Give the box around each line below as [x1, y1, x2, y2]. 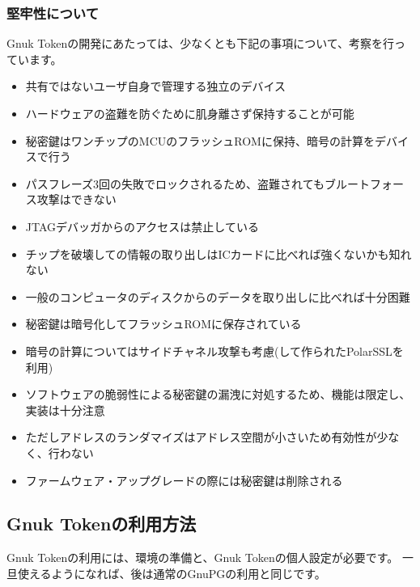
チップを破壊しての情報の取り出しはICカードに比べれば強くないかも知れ [25, 245, 412, 262]
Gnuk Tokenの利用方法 [6, 511, 197, 536]
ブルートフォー [324, 175, 404, 192]
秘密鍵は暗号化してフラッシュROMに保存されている [25, 315, 302, 332]
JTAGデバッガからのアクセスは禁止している [25, 217, 259, 234]
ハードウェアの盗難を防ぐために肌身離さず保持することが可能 [25, 105, 354, 121]
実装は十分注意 [25, 401, 105, 418]
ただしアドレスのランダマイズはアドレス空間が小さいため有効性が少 [25, 429, 388, 446]
